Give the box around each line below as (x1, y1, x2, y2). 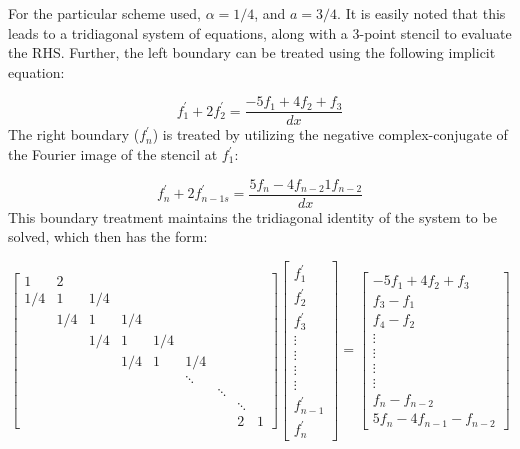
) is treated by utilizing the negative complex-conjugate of (152, 124, 508, 145)
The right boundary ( (8, 124, 140, 145)
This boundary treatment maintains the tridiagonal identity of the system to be (8, 206, 497, 227)
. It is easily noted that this (337, 3, 506, 23)
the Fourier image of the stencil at (8, 144, 218, 165)
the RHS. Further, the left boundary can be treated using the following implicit (8, 42, 496, 63)
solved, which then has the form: (8, 226, 208, 247)
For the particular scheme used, (8, 3, 201, 23)
